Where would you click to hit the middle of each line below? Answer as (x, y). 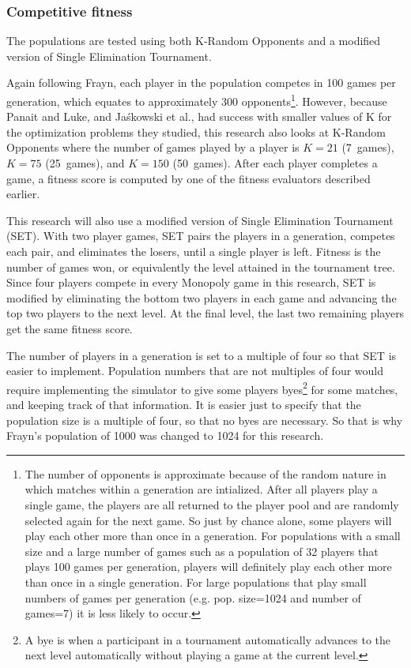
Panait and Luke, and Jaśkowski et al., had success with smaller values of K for (199, 116)
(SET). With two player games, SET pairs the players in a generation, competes (201, 236)
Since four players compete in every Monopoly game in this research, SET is (191, 282)
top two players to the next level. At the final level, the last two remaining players (205, 313)
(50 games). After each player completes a (275, 163)
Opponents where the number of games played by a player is (153, 147)
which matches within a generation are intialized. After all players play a (201, 489)
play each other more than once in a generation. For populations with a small (213, 536)
